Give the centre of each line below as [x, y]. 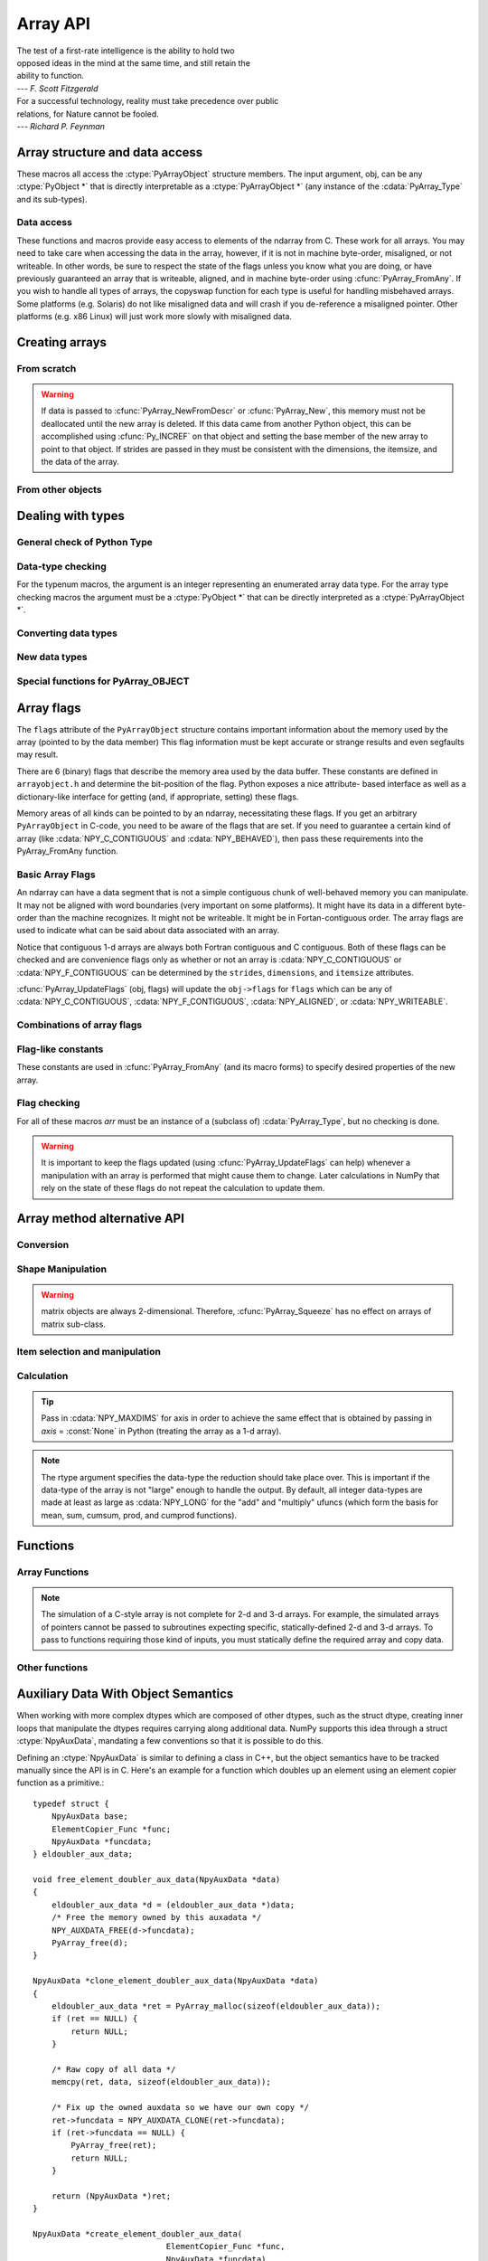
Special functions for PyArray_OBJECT [103, 681]
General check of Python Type [84, 543]
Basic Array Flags [56, 875]
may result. [38, 754]
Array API [53, 24]
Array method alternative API [101, 1219]
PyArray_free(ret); [114, 2145]
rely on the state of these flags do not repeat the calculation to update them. [183, 1188]
